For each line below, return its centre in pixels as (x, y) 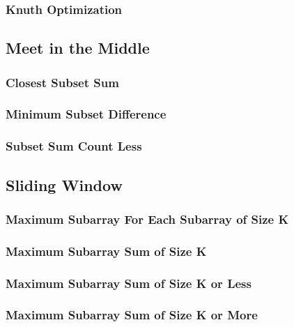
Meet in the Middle (78, 48)
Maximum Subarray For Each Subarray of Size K (147, 219)
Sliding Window (64, 184)
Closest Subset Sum (62, 82)
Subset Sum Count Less (74, 146)
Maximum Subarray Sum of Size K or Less (129, 283)
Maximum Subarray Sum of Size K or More (132, 315)
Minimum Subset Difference (86, 114)
